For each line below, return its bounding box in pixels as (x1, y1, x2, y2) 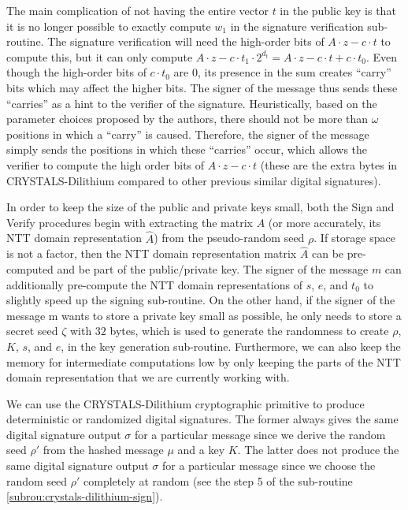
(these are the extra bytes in (260, 156, 398, 173)
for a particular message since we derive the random (134, 426, 386, 442)
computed (6, 260, 54, 277)
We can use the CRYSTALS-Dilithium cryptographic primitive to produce (6, 395, 365, 411)
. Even (365, 48, 398, 65)
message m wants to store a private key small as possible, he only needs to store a (6, 307, 402, 323)
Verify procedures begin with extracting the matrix (6, 214, 253, 230)
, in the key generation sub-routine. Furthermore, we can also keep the (61, 337, 401, 354)
